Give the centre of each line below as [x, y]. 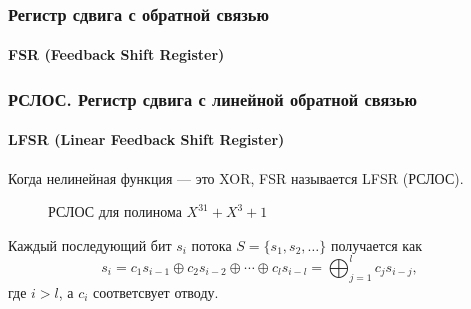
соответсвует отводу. [156, 291]
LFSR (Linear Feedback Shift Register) [146, 139]
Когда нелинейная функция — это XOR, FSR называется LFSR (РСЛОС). [236, 177]
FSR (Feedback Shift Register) [116, 54]
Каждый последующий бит [90, 244]
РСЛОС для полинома [115, 211]
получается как [376, 244]
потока [211, 244]
